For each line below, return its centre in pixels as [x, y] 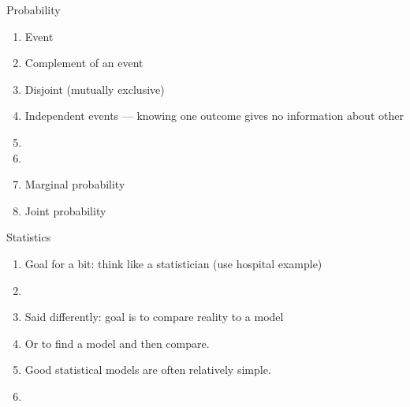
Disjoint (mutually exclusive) [95, 89]
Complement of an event [84, 63]
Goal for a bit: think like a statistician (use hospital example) [173, 263]
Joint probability [65, 210]
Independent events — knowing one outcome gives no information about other [214, 116]
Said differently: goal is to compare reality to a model [154, 317]
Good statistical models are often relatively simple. [148, 370]
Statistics [29, 237]
